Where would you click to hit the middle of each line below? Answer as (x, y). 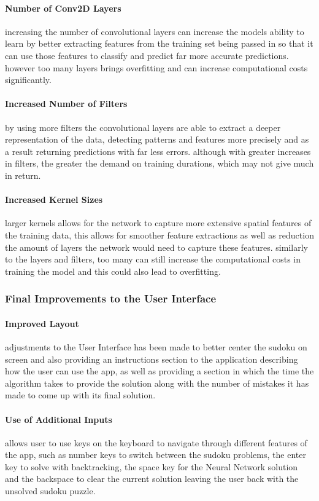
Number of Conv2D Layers (63, 8)
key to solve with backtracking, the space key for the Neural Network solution (152, 466)
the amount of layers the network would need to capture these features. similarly (156, 247)
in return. (23, 175)
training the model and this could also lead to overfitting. (113, 271)
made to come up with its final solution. (80, 395)
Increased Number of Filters (66, 104)
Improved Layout (42, 323)
